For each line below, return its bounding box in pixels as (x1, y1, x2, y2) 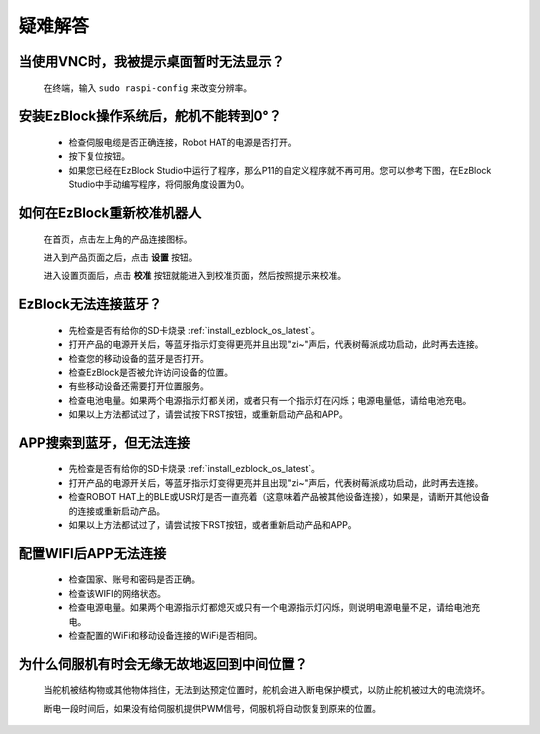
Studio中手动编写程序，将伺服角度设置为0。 (68, 178, 250, 190)
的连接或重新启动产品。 (68, 505, 165, 517)
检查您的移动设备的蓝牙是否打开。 (68, 352, 209, 364)
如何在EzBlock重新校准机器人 (18, 204, 202, 221)
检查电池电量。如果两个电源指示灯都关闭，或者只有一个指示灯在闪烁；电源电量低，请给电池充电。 (68, 394, 472, 406)
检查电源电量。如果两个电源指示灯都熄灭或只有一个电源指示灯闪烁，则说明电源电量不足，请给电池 (68, 601, 472, 614)
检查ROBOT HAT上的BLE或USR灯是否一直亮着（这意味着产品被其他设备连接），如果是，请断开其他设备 (68, 491, 490, 503)
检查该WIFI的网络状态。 (68, 587, 167, 599)
